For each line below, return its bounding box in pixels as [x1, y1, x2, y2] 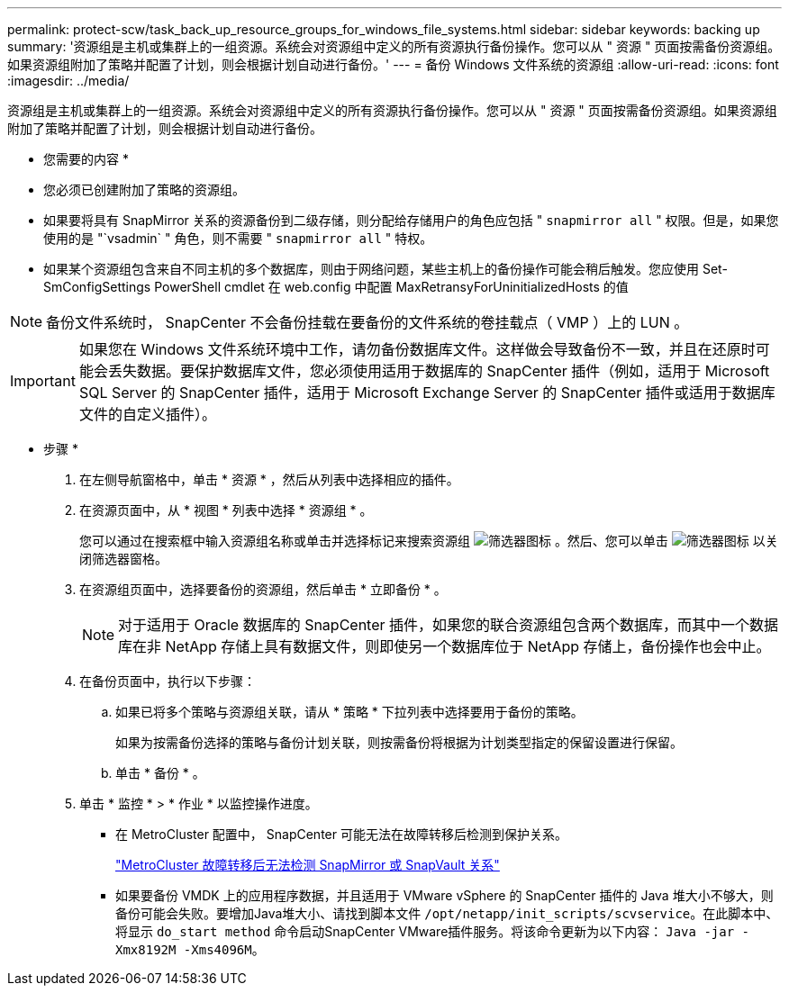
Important [10, 372, 76, 390]
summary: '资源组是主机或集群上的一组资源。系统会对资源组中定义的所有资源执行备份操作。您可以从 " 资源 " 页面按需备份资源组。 [7, 39, 781, 54]
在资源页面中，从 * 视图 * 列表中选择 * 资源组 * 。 [79, 502, 373, 518]
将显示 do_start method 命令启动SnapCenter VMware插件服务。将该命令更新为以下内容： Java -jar [115, 924, 735, 939]
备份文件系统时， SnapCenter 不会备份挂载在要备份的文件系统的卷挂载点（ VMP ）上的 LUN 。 [46, 313, 689, 331]
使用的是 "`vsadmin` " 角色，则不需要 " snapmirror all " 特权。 [43, 230, 433, 246]
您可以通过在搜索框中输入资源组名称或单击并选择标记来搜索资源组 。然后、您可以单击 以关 [79, 533, 778, 548]
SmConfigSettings [43, 279, 151, 294]
